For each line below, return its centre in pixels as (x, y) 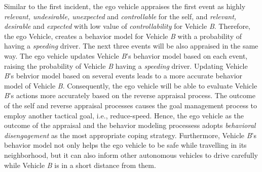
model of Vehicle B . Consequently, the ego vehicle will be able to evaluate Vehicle (131, 85)
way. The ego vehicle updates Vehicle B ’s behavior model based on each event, (126, 55)
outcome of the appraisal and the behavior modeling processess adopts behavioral (130, 125)
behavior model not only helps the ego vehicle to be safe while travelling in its (125, 145)
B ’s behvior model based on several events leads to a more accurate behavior (123, 76)
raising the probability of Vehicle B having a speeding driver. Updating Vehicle (126, 66)
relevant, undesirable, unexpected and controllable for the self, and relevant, (120, 16)
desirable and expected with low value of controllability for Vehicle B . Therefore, (127, 26)
